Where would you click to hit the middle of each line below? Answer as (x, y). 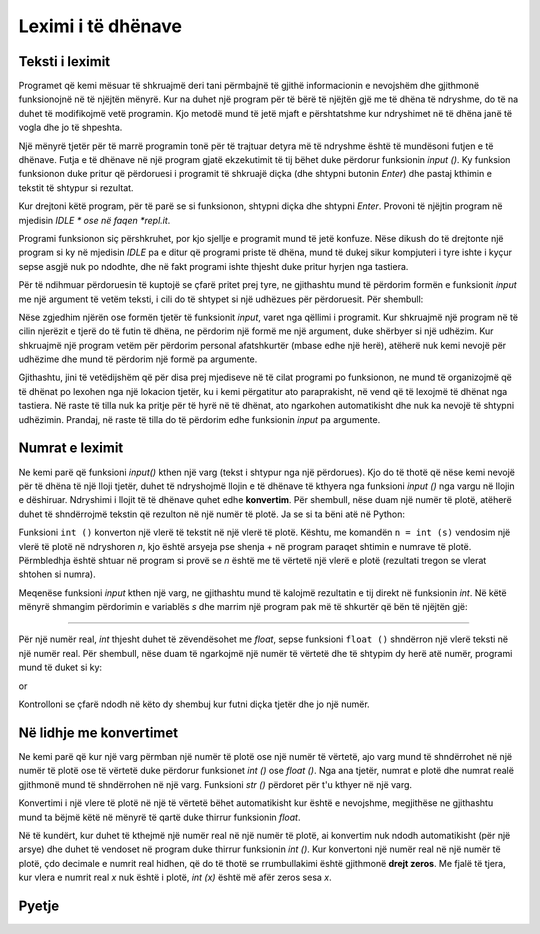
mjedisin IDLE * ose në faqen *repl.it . (94, 220)
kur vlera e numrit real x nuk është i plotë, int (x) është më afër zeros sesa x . (175, 877)
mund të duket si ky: (60, 667)
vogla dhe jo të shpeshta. (70, 127)
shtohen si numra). (57, 574)
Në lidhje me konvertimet (98, 732)
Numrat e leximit (71, 448)
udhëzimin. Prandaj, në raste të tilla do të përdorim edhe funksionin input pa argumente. (199, 419)
